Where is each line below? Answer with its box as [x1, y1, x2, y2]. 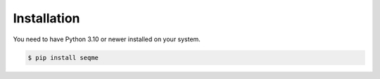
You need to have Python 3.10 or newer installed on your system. [13, 35, 201, 43]
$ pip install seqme [27, 53, 99, 62]
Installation [13, 10, 80, 26]
